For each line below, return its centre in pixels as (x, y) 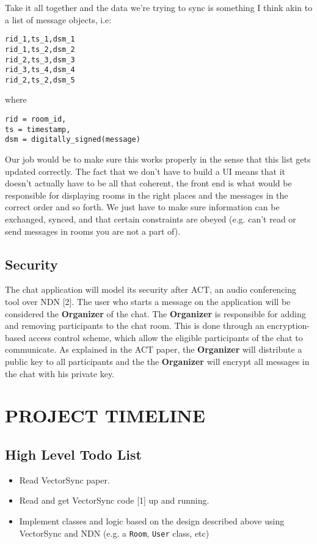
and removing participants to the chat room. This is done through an (135, 325)
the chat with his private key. (60, 373)
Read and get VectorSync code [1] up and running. (114, 500)
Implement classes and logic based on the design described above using (152, 520)
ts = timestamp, (38, 129)
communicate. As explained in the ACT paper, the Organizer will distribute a (154, 349)
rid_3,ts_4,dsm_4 (40, 70)
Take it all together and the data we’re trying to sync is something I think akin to (159, 7)
